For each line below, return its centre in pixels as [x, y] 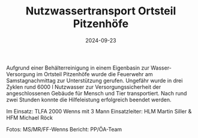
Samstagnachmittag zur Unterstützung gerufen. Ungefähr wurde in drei [94, 80]
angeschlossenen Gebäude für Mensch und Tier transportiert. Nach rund [97, 93]
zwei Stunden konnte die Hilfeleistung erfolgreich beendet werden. [89, 100]
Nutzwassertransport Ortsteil [101, 11]
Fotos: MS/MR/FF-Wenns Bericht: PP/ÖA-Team [64, 129]
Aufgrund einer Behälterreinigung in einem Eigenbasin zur [78, 68]
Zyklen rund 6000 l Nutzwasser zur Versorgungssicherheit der [84, 87]
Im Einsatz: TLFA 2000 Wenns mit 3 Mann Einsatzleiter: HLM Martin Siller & [99, 111]
